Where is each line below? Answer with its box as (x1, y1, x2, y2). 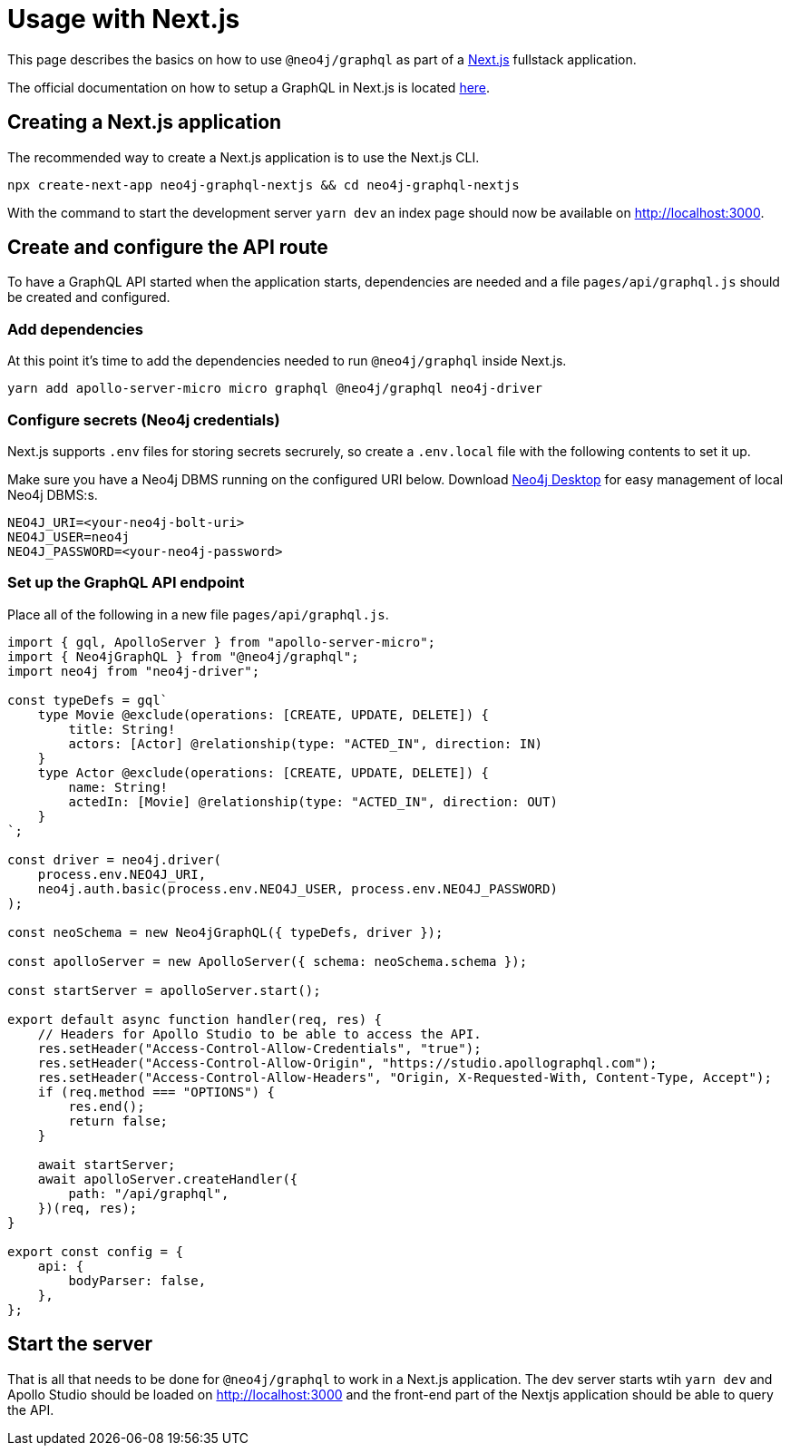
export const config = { (7, 1243, 183, 1259)
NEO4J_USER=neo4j (7, 529, 130, 544)
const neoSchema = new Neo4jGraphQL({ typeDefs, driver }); (7, 924, 444, 940)
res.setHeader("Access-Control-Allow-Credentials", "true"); (37, 1040, 482, 1056)
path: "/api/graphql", (68, 1185, 229, 1201)
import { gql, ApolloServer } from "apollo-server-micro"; (7, 634, 436, 649)
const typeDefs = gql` (7, 692, 169, 707)
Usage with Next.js (7, 4, 240, 34)
